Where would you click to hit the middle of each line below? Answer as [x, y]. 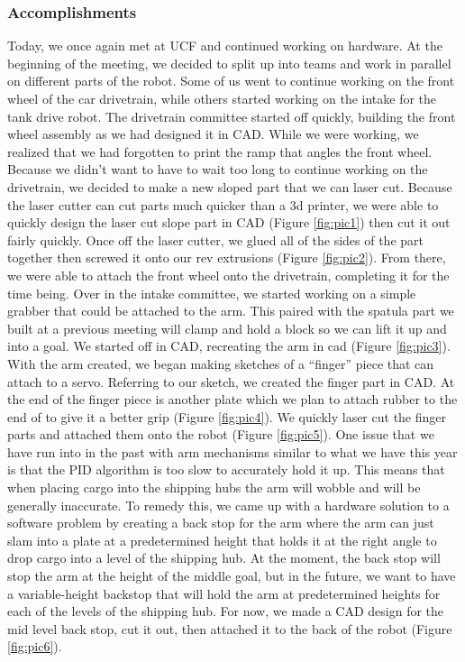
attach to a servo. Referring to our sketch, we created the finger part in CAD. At [231, 381]
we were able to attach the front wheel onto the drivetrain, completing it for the [228, 275]
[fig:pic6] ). [35, 646]
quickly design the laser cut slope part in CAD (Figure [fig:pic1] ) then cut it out [229, 222]
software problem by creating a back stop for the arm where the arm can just [221, 523]
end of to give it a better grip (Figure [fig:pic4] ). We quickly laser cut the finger [227, 416]
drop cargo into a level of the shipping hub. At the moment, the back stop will [224, 558]
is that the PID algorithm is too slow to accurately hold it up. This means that [226, 469]
